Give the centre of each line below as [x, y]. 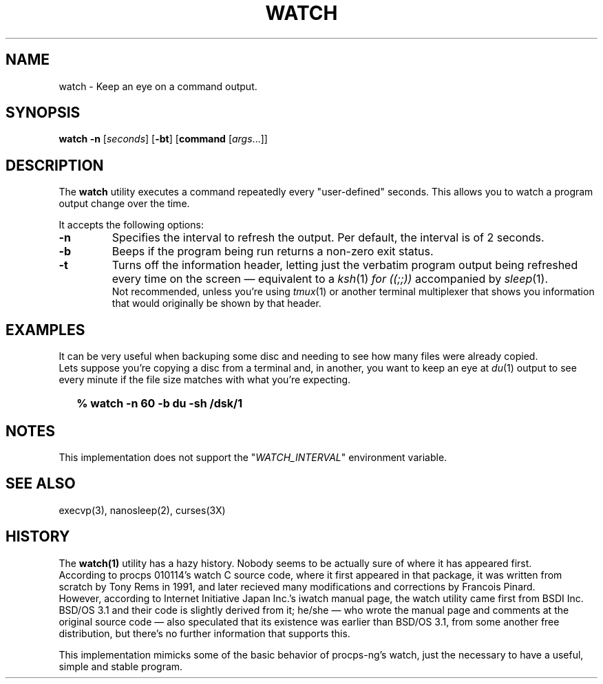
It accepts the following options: [131, 225]
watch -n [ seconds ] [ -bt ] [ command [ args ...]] [163, 139]
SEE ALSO [41, 484]
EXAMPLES [45, 330]
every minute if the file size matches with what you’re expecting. [205, 380]
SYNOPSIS [43, 113]
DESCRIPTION [55, 165]
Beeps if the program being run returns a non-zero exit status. [273, 252]
